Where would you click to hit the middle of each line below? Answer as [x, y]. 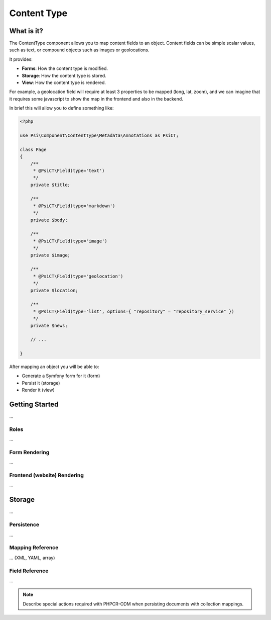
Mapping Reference [34, 548]
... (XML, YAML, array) [32, 558]
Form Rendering [29, 453]
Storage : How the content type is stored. [64, 75]
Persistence [24, 524]
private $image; [50, 255]
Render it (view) [38, 390]
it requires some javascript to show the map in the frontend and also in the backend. [96, 99]
